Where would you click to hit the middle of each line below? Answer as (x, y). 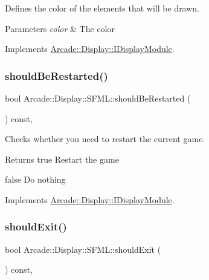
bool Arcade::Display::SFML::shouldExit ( (83, 249)
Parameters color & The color (60, 28)
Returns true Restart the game (62, 159)
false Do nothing (35, 179)
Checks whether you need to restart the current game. (105, 139)
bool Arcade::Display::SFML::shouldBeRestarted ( (98, 98)
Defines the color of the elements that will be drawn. (102, 8)
